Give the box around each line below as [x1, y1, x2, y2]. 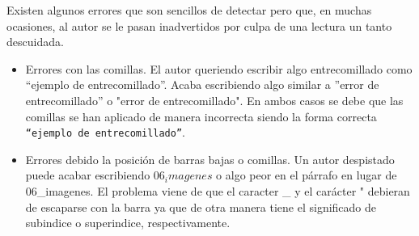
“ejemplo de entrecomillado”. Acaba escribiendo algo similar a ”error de [25, 76, 379, 93]
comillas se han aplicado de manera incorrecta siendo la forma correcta [25, 107, 377, 124]
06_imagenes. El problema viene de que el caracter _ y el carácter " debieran [25, 183, 410, 199]
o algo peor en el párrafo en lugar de [216, 166, 397, 183]
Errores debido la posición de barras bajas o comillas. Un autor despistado [25, 150, 395, 167]
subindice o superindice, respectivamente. [25, 214, 231, 231]
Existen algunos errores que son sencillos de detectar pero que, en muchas [6, 2, 372, 18]
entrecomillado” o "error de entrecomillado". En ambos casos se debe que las [25, 91, 404, 108]
